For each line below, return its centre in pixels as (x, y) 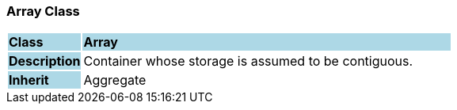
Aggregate (115, 80)
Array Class (43, 11)
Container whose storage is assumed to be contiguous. (248, 61)
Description (45, 61)
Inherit (29, 80)
